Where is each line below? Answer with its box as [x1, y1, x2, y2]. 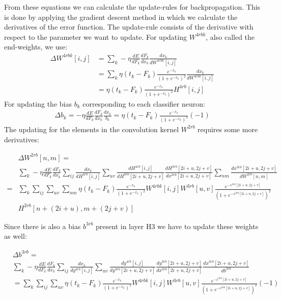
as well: [4, 231, 27, 241]
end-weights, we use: [4, 41, 68, 52]
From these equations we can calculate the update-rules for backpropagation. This [4, 2, 261, 12]
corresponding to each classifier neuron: [82, 98, 205, 109]
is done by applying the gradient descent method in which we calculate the [4, 11, 238, 22]
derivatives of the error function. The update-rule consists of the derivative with [4, 21, 254, 32]
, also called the [206, 31, 255, 42]
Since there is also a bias [4, 220, 81, 231]
